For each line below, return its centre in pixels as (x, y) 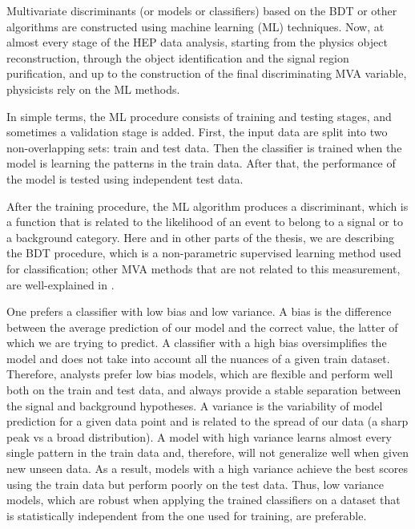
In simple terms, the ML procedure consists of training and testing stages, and (199, 116)
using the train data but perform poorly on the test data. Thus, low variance (195, 484)
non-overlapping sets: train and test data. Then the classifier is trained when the (204, 147)
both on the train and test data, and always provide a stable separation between (204, 390)
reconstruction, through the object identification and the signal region (178, 57)
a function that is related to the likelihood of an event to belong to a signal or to (205, 222)
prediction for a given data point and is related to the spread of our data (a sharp (207, 421)
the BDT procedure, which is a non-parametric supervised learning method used (204, 253)
